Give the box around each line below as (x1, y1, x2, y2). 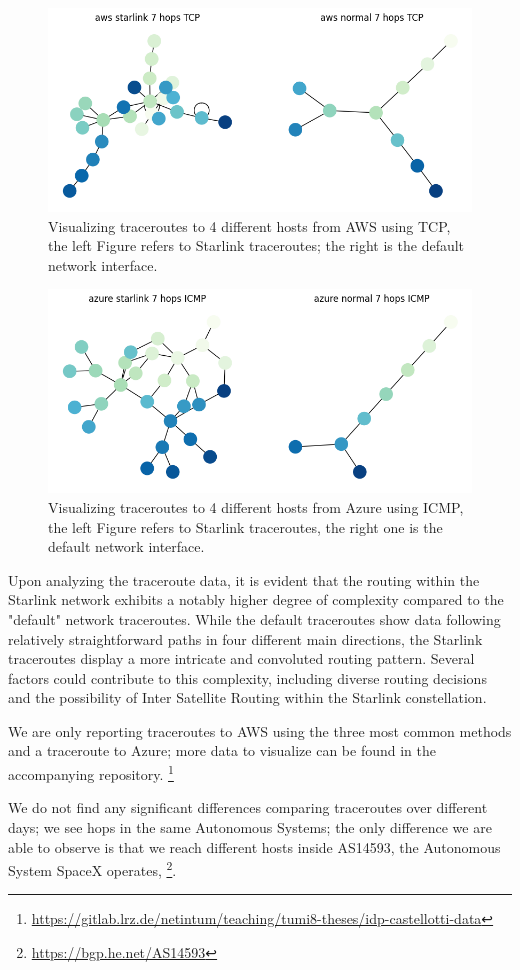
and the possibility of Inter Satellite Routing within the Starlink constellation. (8, 687, 487, 708)
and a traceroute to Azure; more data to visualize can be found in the (8, 740, 437, 761)
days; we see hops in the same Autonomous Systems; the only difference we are (8, 816, 492, 837)
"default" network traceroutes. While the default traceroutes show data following (8, 608, 501, 629)
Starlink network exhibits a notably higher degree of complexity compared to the (8, 589, 504, 610)
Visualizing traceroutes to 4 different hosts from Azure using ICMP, (48, 496, 464, 517)
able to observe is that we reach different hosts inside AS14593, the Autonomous (8, 836, 501, 857)
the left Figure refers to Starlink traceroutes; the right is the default (48, 235, 465, 256)
